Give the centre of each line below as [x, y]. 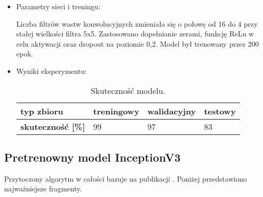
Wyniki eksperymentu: [51, 71]
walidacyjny [172, 111]
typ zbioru [42, 111]
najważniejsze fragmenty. [43, 189]
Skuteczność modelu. [128, 90]
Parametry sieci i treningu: [58, 6]
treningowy [116, 111]
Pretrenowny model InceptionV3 [92, 157]
